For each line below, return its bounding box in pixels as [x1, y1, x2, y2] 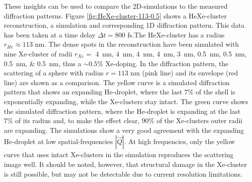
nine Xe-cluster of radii [4, 48, 72, 58]
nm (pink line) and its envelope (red [130, 68, 238, 78]
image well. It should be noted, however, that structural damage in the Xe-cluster [4, 159, 247, 169]
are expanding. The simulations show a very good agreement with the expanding [4, 125, 244, 135]
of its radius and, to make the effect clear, [15, 115, 140, 126]
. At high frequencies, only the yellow [124, 136, 235, 146]
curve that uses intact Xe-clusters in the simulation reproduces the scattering [4, 149, 234, 160]
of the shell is [196, 87, 235, 97]
